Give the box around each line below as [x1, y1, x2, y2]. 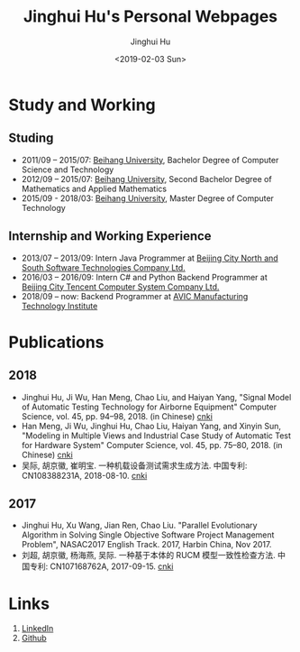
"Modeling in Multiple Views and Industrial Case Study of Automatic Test [21, 430, 292, 441]
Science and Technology [21, 164, 114, 175]
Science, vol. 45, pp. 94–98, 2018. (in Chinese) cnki [21, 410, 214, 421]
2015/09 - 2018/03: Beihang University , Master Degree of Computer [21, 192, 274, 204]
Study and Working [8, 95, 157, 115]
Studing [8, 131, 54, 146]
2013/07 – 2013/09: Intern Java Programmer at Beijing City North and [21, 253, 278, 263]
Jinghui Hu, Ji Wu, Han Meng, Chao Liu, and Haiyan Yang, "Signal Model [21, 391, 292, 402]
